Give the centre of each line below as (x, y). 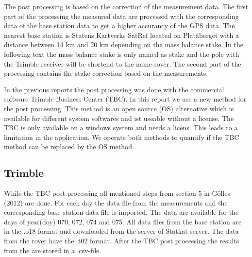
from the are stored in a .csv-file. (53, 250)
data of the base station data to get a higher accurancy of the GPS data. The (119, 26)
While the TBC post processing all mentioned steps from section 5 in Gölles (117, 193)
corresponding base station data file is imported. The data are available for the (121, 212)
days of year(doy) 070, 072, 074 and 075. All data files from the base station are (123, 221)
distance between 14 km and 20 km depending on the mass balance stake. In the (124, 44)
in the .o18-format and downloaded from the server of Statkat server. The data (121, 231)
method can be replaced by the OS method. (69, 146)
